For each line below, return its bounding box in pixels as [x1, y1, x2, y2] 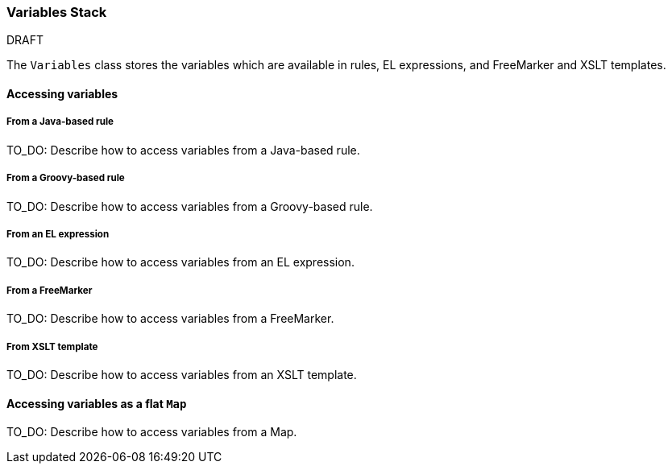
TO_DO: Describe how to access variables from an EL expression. [6, 255, 355, 270]
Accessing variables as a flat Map [6, 396, 187, 410]
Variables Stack [6, 4, 107, 20]
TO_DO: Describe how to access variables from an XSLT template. [6, 367, 357, 381]
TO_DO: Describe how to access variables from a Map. [6, 425, 297, 439]
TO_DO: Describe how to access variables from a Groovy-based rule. [6, 199, 373, 213]
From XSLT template [6, 340, 98, 352]
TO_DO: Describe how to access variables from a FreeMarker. [6, 311, 334, 326]
